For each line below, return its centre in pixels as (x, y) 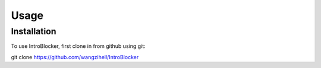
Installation (34, 31)
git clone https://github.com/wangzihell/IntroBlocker (75, 57)
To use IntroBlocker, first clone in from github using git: (78, 46)
